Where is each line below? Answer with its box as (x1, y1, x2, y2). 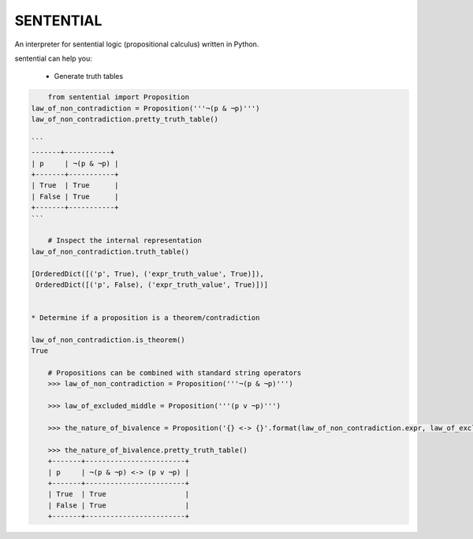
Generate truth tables (54, 72, 124, 81)
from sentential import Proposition (47, 93, 189, 102)
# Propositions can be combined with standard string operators (47, 369, 302, 377)
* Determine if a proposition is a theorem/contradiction (31, 314, 260, 322)
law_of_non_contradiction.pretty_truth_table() (31, 115, 218, 124)
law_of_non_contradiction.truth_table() (31, 247, 189, 256)
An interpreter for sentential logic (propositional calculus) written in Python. (14, 39, 259, 49)
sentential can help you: (14, 54, 92, 63)
